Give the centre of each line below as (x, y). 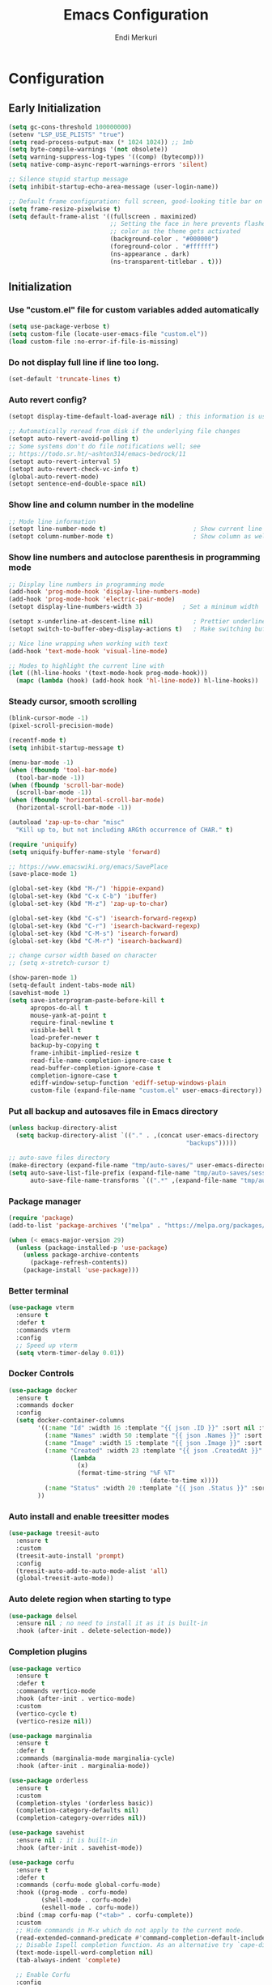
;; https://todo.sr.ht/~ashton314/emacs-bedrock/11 (97, 454)
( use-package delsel (43, 1616)
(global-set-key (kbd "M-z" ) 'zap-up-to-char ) (88, 904)
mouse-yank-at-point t (68, 1015)
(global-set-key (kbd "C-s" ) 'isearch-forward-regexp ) (103, 918)
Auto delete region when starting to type (90, 1599)
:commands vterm (43, 1330)
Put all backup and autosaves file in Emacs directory (113, 1112)
